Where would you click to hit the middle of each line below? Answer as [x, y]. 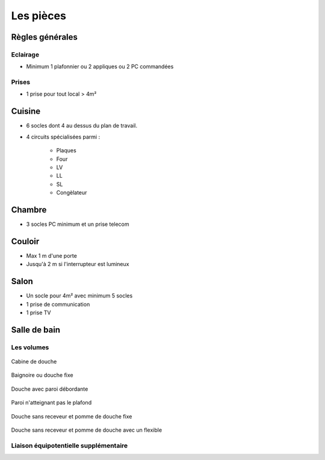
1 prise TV [39, 312]
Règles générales [45, 37]
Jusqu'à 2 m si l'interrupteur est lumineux [78, 264]
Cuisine [26, 111]
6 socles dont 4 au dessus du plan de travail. [82, 126]
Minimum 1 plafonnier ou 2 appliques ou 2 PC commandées [100, 67]
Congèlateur [72, 193]
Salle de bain [36, 330]
